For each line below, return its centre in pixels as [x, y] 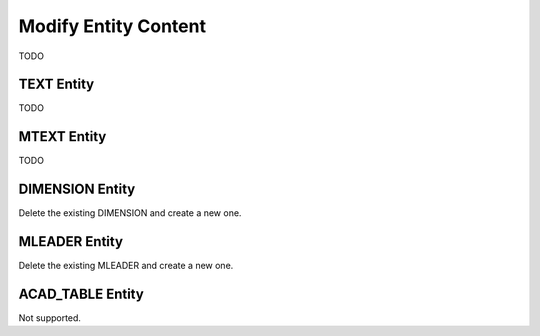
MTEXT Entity [62, 136]
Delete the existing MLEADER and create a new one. [126, 266]
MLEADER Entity [71, 241]
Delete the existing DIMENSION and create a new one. [130, 213]
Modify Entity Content [112, 26]
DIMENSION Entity [77, 189]
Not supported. [50, 318]
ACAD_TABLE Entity [81, 293]
